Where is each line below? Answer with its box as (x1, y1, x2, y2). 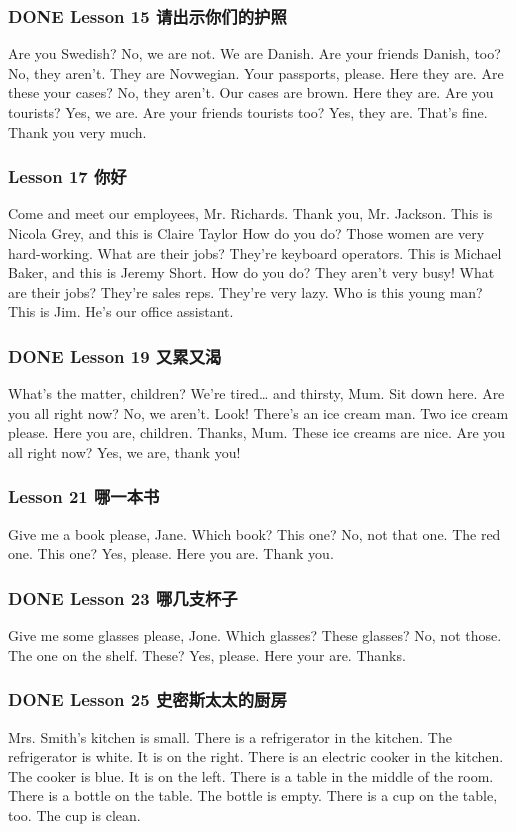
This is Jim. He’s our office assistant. (8, 301, 234, 322)
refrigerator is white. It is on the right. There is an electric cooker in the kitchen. (8, 746, 504, 767)
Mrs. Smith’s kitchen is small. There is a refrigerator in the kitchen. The (8, 726, 452, 747)
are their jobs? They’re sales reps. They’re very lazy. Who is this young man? (8, 281, 483, 302)
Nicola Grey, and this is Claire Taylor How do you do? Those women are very (8, 223, 485, 243)
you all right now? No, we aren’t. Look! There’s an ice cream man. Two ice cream (8, 402, 509, 423)
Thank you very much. (8, 121, 147, 142)
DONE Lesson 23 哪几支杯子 (8, 585, 238, 610)
